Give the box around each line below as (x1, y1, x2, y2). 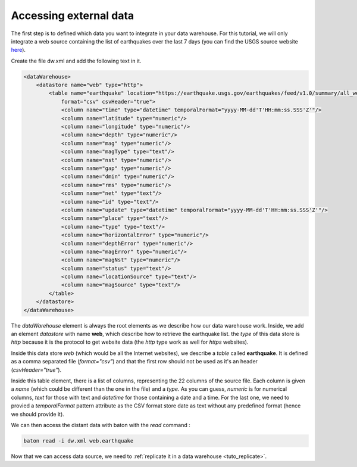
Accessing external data (11, 9, 134, 22)
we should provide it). (11, 410, 65, 418)
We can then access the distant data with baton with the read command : (11, 421, 190, 428)
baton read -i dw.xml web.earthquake (23, 437, 134, 444)
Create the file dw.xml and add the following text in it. (11, 57, 142, 64)
